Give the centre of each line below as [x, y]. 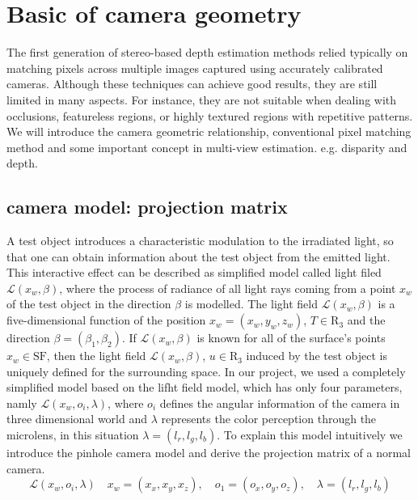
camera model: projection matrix [147, 207]
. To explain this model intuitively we [310, 435]
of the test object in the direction [89, 304]
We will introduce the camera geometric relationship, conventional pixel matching [209, 131]
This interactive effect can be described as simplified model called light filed [194, 272]
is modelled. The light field [251, 304]
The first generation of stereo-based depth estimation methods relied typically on [207, 52]
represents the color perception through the [269, 419]
